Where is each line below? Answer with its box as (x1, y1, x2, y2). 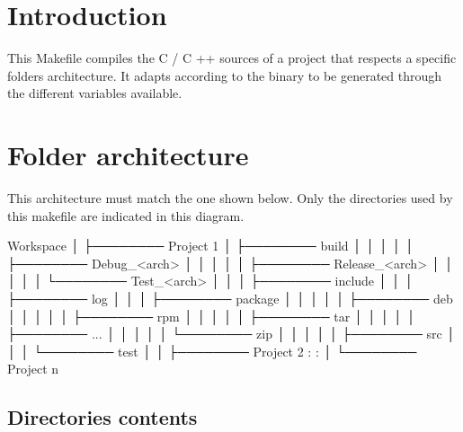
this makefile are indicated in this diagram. (7, 206, 245, 225)
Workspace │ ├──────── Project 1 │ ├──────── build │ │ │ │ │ (7, 236, 414, 255)
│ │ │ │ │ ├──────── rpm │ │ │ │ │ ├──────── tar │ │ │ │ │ (7, 306, 416, 325)
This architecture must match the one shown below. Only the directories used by (7, 189, 453, 207)
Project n (7, 359, 59, 378)
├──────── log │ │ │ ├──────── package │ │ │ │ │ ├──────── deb (7, 289, 453, 307)
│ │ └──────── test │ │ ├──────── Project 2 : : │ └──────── (7, 341, 417, 360)
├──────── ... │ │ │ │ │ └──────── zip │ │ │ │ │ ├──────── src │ (7, 324, 456, 343)
